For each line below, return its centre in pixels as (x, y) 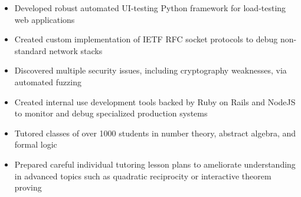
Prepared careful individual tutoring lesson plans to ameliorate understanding (155, 164)
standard (30, 50)
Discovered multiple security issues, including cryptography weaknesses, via (150, 70)
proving (28, 187)
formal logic (36, 144)
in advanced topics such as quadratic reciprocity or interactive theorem (143, 176)
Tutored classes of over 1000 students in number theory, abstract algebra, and (155, 133)
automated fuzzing (48, 81)
